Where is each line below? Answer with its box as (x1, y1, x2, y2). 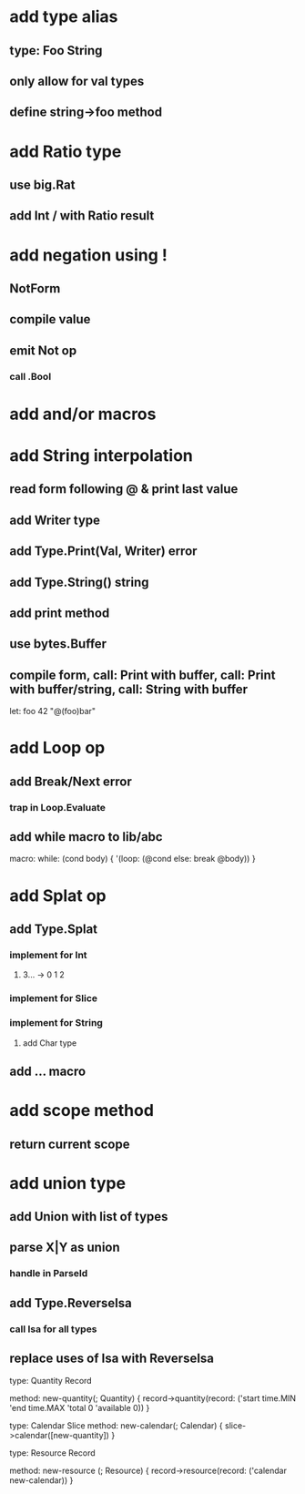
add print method (9, 605, 110, 620)
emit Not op (9, 343, 77, 358)
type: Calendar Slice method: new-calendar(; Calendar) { (9, 1419, 223, 1431)
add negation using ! (9, 244, 168, 265)
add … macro (9, 1063, 86, 1079)
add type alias (9, 6, 118, 27)
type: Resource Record (9, 1447, 96, 1458)
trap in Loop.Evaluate (9, 801, 107, 814)
